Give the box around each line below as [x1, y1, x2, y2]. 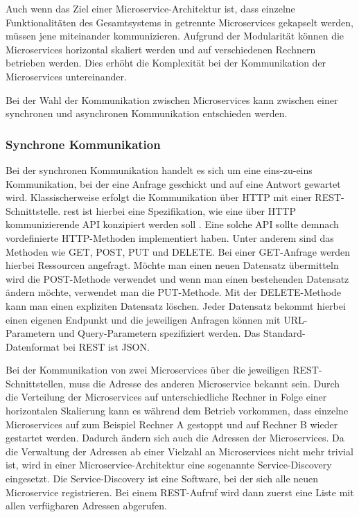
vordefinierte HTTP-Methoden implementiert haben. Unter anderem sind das [6, 230, 334, 245]
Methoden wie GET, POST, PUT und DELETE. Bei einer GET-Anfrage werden [6, 244, 350, 258]
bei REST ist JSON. [62, 339, 150, 353]
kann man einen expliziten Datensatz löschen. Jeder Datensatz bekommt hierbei [6, 298, 346, 313]
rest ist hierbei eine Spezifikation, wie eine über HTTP [63, 203, 297, 218]
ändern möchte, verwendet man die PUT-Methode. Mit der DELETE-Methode [6, 285, 341, 299]
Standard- [263, 326, 306, 340]
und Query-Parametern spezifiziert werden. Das [58, 326, 261, 340]
